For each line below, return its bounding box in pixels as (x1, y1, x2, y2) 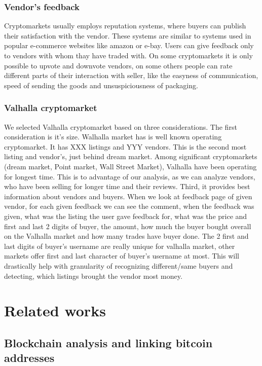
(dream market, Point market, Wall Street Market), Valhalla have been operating (4, 161, 257, 171)
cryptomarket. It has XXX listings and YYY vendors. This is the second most (4, 141, 247, 152)
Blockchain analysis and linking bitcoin (4, 335, 213, 350)
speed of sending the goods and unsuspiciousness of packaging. (4, 80, 198, 90)
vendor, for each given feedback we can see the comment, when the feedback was (4, 201, 254, 211)
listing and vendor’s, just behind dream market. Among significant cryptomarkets (4, 151, 257, 162)
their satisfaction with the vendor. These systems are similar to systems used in (4, 30, 251, 41)
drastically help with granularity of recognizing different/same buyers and (4, 260, 233, 271)
